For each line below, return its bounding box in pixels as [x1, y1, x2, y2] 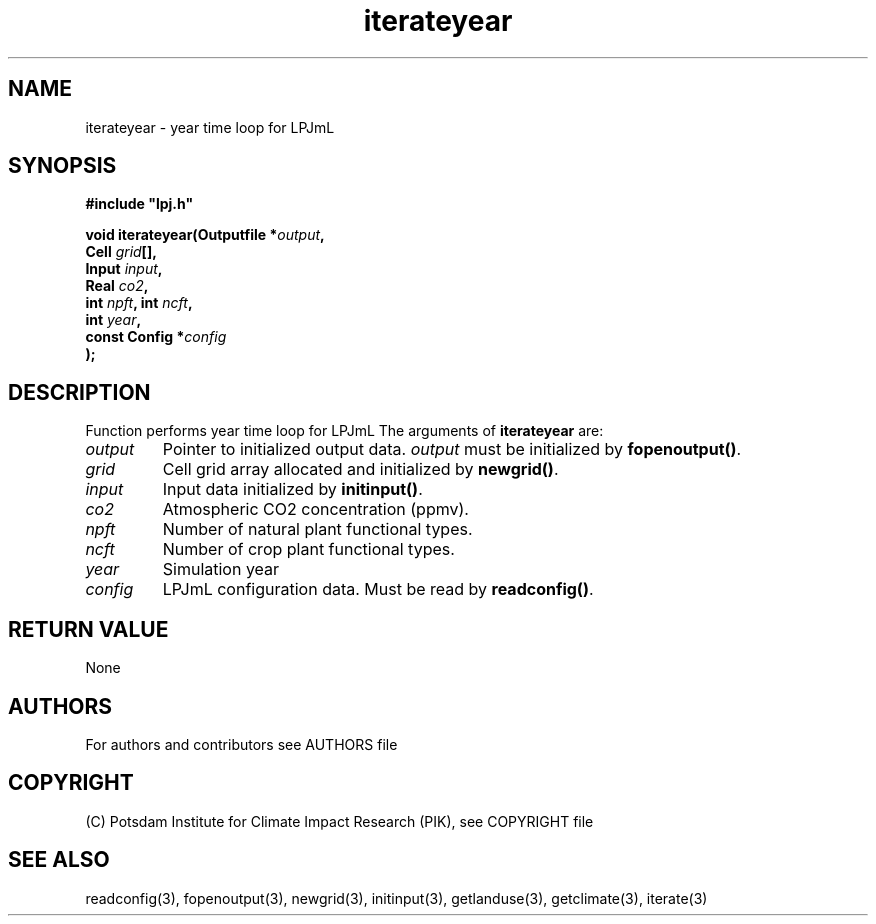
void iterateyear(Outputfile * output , [85, 226, 325, 244]
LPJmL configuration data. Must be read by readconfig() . [162, 579, 594, 600]
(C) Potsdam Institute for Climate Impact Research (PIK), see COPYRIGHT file [85, 812, 594, 830]
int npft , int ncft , [85, 294, 193, 312]
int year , [85, 311, 142, 329]
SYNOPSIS [8, 153, 117, 179]
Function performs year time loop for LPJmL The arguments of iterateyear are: [85, 422, 604, 440]
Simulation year [162, 559, 280, 580]
